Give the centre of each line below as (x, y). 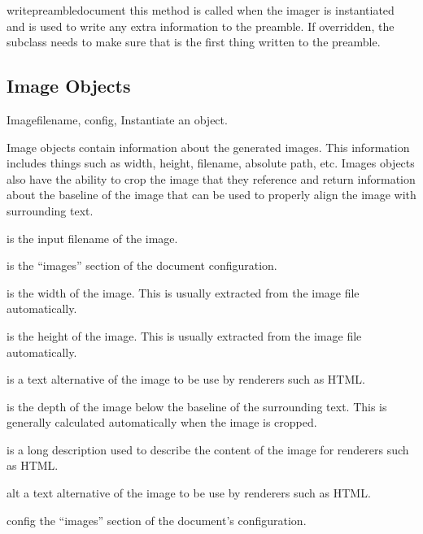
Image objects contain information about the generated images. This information (208, 147)
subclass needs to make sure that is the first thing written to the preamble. (194, 42)
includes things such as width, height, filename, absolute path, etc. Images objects (211, 163)
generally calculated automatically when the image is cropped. (162, 422)
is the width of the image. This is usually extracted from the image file (183, 292)
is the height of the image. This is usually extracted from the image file (184, 335)
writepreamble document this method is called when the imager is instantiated (201, 10)
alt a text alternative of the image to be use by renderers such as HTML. (189, 493)
